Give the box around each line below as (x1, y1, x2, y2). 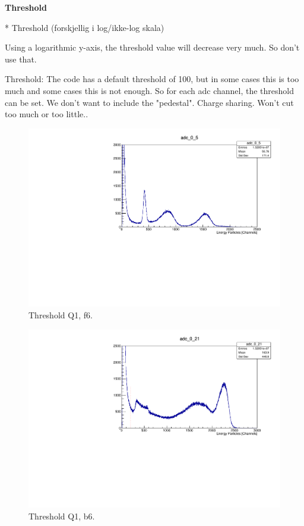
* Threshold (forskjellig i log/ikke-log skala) (5, 21, 164, 33)
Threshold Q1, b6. (28, 509, 95, 522)
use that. (5, 52, 37, 65)
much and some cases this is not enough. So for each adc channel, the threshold (5, 84, 294, 96)
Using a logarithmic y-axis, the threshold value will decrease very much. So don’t (5, 41, 300, 54)
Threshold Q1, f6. (28, 309, 93, 321)
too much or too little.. (5, 108, 88, 120)
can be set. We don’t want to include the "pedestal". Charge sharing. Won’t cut (5, 96, 294, 108)
